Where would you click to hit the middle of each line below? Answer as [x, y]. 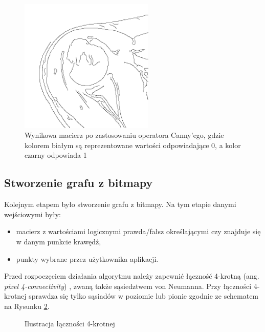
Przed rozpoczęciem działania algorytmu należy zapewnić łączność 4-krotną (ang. [132, 276]
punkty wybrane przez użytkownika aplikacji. [87, 258]
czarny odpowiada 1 [56, 155]
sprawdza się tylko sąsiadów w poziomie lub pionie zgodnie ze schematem [144, 296]
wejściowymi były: [32, 214]
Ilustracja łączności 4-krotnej [70, 323]
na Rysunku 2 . [27, 306]
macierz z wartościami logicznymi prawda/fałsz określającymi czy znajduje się [138, 231]
